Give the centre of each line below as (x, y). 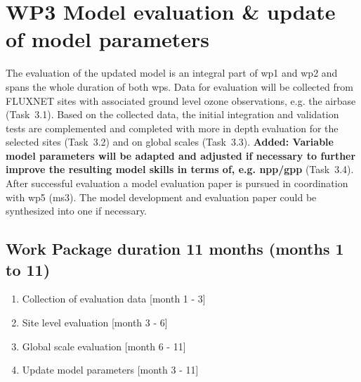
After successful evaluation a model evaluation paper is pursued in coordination (177, 183)
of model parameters (108, 39)
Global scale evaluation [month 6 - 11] (104, 346)
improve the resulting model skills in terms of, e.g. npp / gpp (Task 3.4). (180, 169)
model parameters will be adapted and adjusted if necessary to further (181, 155)
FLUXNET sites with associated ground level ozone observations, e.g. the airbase (181, 100)
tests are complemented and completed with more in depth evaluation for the (172, 128)
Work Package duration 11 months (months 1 (175, 249)
